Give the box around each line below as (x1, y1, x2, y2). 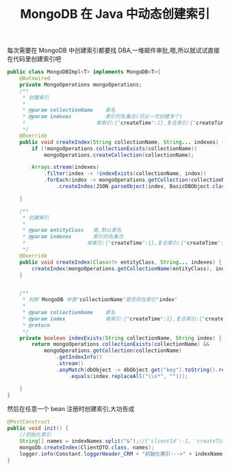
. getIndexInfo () (55, 354, 103, 361)
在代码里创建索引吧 (7, 55, 62, 63)
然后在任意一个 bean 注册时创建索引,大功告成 (7, 405, 135, 413)
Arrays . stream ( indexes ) (31, 164, 99, 171)
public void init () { (7, 425, 69, 432)
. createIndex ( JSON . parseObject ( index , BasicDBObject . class (55, 183, 228, 190)
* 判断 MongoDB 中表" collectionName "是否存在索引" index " (22, 296, 178, 303)
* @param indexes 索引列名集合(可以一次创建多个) (22, 113, 183, 120)
